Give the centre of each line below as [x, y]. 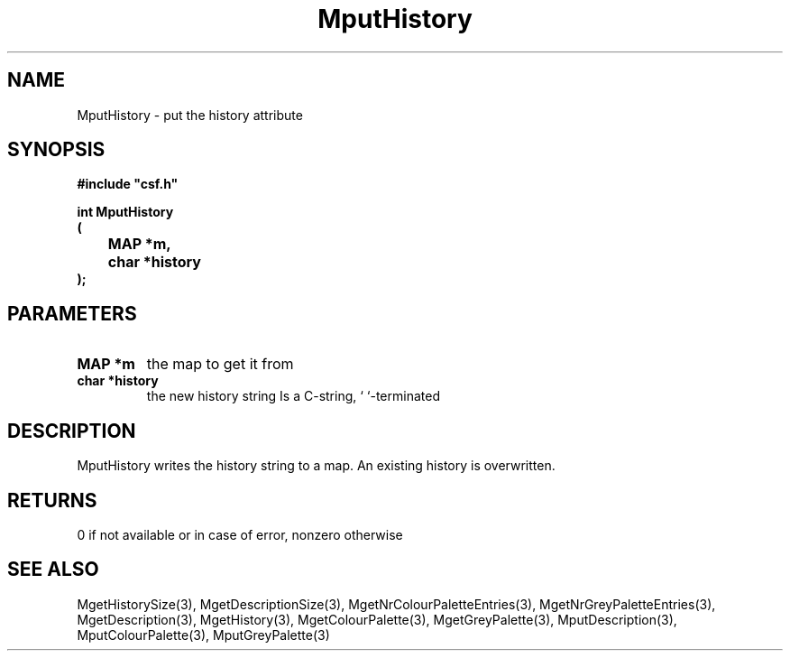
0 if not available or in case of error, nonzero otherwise [240, 534]
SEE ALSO [53, 570]
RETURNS [52, 500]
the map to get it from [220, 364]
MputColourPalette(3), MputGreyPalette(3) [203, 635]
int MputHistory [125, 212]
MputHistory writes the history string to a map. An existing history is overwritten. [316, 466]
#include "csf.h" [128, 184]
